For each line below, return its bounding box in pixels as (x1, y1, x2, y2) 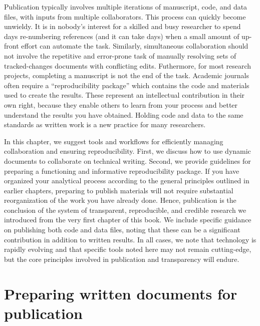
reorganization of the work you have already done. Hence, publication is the (4, 195, 236, 205)
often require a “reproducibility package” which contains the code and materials (4, 80, 249, 90)
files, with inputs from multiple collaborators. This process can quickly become (4, 11, 246, 22)
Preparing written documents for (4, 283, 237, 303)
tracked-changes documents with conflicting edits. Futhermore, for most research (4, 60, 251, 71)
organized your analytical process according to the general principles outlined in (4, 175, 249, 186)
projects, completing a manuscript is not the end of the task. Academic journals (4, 70, 249, 81)
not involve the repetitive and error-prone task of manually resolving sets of (4, 50, 236, 61)
